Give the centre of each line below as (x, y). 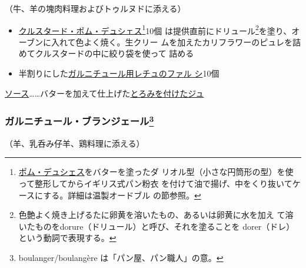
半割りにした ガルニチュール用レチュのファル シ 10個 (119, 73)
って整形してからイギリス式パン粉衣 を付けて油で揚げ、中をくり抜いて (155, 183)
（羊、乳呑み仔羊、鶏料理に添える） (75, 143)
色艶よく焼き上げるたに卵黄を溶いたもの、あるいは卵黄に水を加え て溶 (156, 215)
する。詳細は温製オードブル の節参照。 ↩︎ (122, 195)
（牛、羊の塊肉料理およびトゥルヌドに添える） (95, 8)
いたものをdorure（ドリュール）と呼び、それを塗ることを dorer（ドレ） (157, 226)
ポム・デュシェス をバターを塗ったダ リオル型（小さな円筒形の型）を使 (156, 172)
